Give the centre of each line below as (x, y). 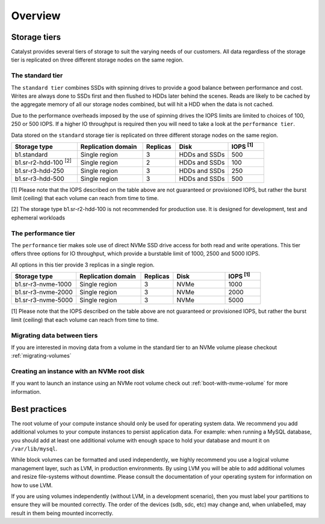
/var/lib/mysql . (34, 449)
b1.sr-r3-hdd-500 (39, 178)
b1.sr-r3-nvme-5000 (44, 300)
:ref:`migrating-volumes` (41, 356)
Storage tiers (36, 37)
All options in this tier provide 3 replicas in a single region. (83, 265)
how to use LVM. (32, 485)
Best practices (39, 409)
